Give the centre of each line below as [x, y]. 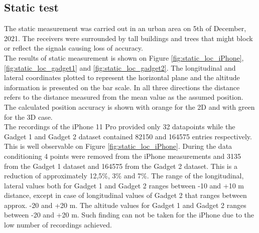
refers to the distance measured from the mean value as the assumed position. [124, 97]
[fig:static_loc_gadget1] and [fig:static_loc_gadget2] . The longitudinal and [120, 67]
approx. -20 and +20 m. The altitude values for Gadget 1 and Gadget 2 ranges [125, 205]
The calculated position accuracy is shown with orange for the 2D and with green [129, 106]
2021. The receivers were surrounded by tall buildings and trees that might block [128, 38]
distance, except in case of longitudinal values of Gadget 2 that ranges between [125, 195]
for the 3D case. [28, 116]
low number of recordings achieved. [58, 225]
